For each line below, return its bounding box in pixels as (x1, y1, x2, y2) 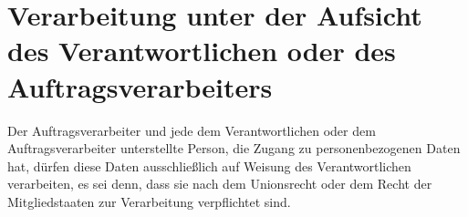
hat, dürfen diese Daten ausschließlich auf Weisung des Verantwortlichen (7, 156, 411, 175)
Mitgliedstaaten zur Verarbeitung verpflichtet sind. (7, 191, 291, 211)
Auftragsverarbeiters (7, 67, 273, 105)
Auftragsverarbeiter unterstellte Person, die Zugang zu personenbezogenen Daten (7, 139, 461, 158)
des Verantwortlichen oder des (7, 32, 396, 69)
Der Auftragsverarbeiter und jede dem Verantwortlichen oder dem (7, 120, 376, 139)
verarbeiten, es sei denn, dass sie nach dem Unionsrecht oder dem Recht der (7, 174, 432, 193)
